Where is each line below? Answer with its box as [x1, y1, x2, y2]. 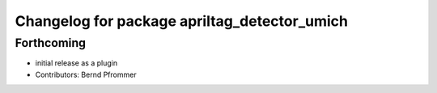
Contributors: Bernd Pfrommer [35, 70, 137, 79]
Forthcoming [15, 36, 87, 50]
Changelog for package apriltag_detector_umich [15, 12, 348, 30]
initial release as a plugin [35, 58, 117, 68]
